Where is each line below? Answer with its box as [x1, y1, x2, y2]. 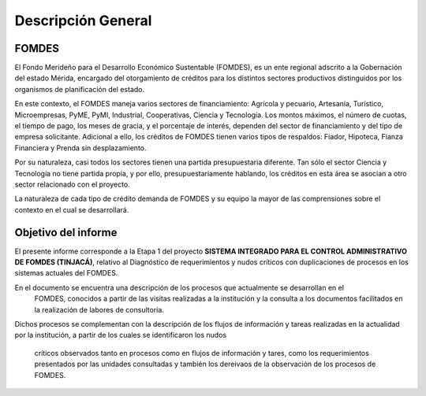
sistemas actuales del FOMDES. [14, 268, 118, 278]
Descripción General [14, 12, 152, 29]
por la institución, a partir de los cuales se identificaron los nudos [14, 331, 227, 340]
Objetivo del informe [14, 225, 118, 239]
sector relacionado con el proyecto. [14, 179, 130, 189]
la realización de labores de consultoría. [34, 305, 165, 314]
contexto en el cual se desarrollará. [14, 205, 129, 214]
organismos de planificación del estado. [14, 84, 145, 94]
